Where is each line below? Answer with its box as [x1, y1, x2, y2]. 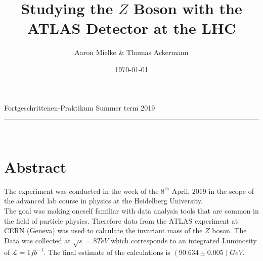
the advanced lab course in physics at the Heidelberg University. [4, 195, 203, 206]
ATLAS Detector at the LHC [27, 18, 236, 38]
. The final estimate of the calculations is [43, 246, 170, 257]
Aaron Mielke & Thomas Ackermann [74, 47, 189, 58]
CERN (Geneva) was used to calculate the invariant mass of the [4, 225, 203, 236]
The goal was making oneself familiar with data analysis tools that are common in [4, 205, 259, 216]
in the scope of [208, 185, 254, 196]
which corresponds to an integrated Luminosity [110, 235, 257, 245]
